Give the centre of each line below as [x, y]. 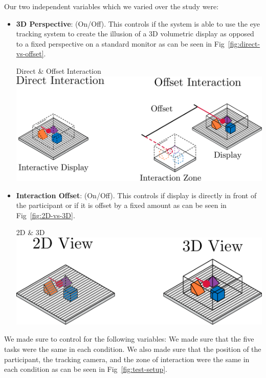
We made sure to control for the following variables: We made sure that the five [129, 339]
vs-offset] [30, 54]
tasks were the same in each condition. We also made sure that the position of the [133, 349]
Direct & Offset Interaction [59, 70]
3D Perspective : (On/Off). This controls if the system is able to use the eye [138, 23]
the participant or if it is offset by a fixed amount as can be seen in [121, 205]
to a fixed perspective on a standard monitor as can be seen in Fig [120, 43]
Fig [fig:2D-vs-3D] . [46, 215]
